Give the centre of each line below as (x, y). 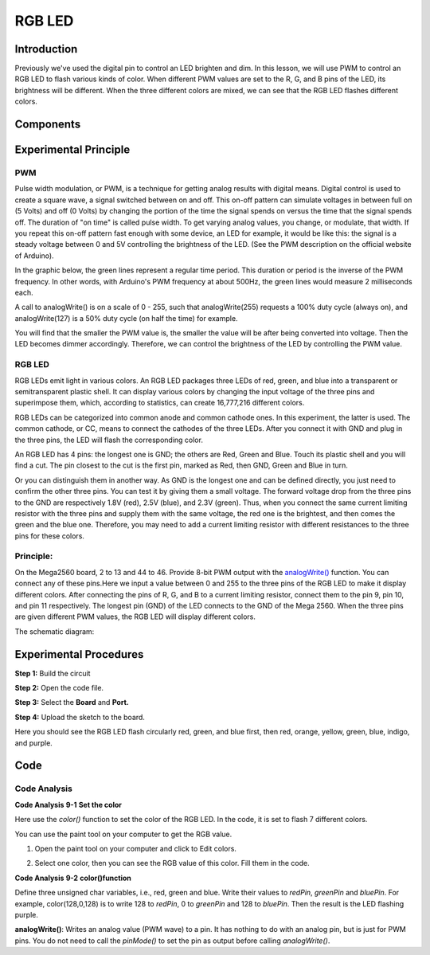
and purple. (34, 743)
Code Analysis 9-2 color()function (73, 878)
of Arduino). (35, 256)
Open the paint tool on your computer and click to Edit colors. (135, 848)
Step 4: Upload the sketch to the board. (80, 717)
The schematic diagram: (55, 631)
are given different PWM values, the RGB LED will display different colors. (135, 616)
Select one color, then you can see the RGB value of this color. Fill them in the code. (172, 863)
